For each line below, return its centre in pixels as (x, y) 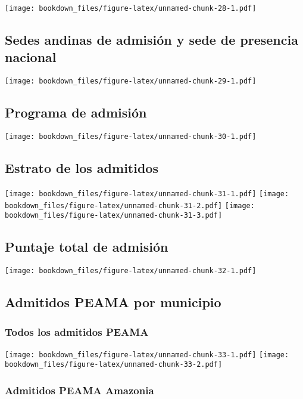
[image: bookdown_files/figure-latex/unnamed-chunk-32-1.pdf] (131, 271)
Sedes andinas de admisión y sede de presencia (151, 40)
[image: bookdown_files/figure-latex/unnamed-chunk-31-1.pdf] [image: (147, 194)
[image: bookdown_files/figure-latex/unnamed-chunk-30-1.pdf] (131, 137)
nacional (31, 57)
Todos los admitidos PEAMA (77, 331)
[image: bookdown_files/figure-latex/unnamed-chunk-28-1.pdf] (131, 8)
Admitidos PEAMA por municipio (113, 302)
